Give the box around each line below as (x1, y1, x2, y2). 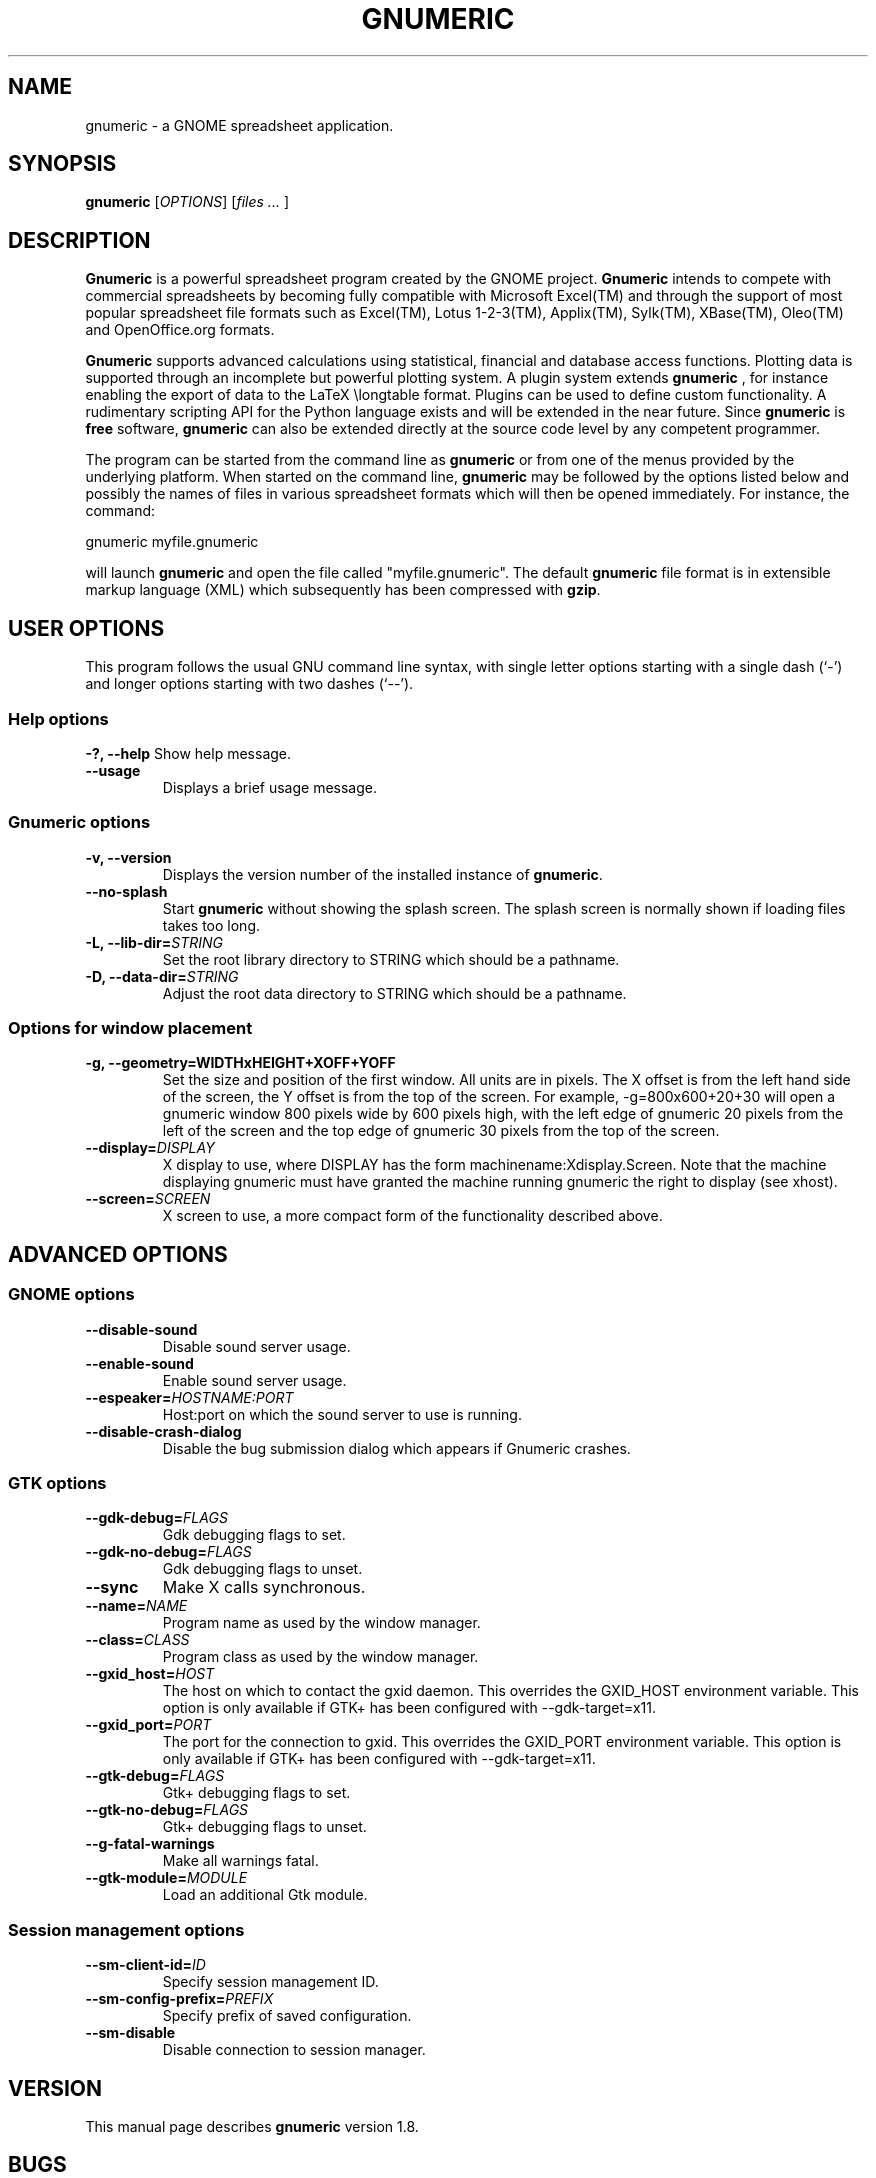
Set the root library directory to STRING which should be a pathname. (162, 950, 620, 968)
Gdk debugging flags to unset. (162, 1560, 363, 1578)
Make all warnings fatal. (162, 1852, 319, 1870)
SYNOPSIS (8, 151, 117, 177)
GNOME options (8, 1284, 135, 1305)
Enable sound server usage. (162, 1371, 347, 1389)
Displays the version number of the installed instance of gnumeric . (162, 865, 603, 883)
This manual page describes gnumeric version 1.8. (85, 2117, 419, 2135)
